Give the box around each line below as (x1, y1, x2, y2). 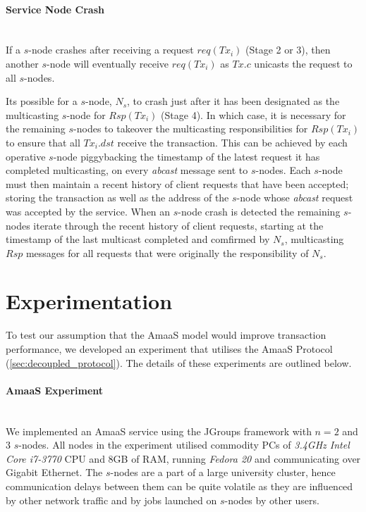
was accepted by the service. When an (6, 204, 171, 218)
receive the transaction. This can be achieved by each (117, 135, 348, 149)
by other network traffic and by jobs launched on (6, 492, 217, 507)
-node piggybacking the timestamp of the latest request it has (53, 149, 320, 163)
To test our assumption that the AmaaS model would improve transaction (6, 327, 327, 342)
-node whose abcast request (236, 190, 353, 205)
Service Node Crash (6, 1, 104, 16)
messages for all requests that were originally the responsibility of (25, 245, 309, 260)
